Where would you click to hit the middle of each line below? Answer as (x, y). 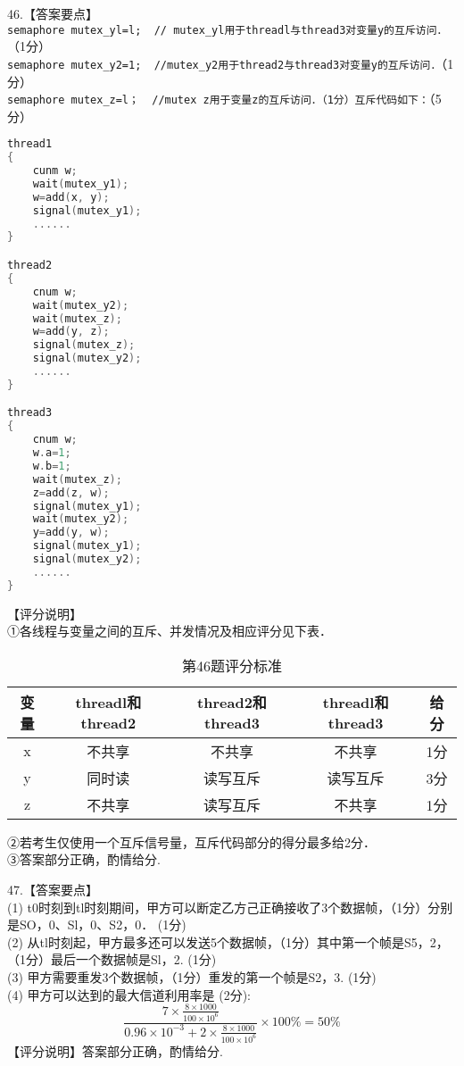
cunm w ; (55, 171)
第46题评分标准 (232, 665)
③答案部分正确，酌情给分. (84, 859)
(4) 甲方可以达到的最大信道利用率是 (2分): (129, 994)
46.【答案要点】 (53, 13)
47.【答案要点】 (53, 890)
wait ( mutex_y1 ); (81, 183)
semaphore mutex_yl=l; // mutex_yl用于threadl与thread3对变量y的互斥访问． (228, 30)
